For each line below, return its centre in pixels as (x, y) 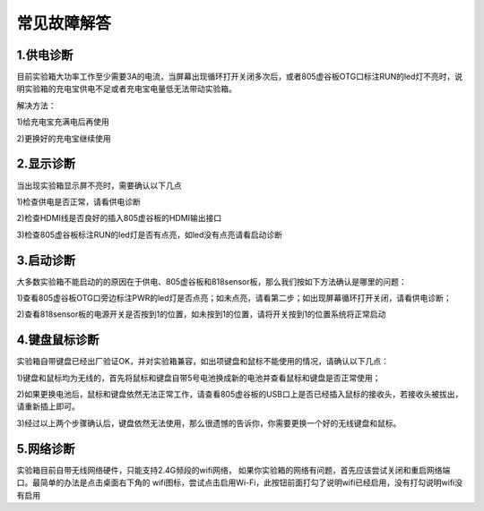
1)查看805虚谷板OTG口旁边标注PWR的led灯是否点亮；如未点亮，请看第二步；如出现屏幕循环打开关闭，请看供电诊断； (234, 298)
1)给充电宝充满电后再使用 (63, 122)
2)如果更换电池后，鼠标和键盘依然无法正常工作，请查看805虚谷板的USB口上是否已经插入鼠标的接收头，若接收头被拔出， (240, 395)
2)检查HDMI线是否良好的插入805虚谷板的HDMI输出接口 (119, 218)
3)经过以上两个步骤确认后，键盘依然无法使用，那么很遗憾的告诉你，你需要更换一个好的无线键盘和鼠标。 (209, 423)
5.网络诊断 (46, 449)
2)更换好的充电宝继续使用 (64, 138)
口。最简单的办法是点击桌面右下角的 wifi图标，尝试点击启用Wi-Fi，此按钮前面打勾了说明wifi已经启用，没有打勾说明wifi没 (240, 482)
